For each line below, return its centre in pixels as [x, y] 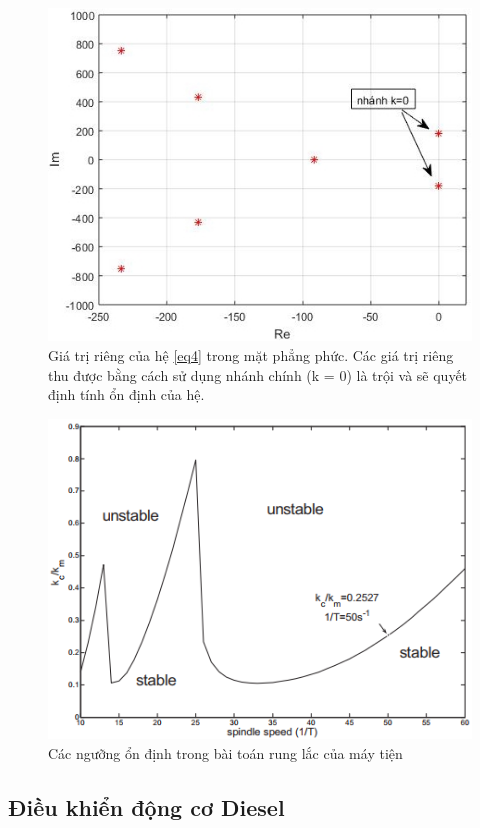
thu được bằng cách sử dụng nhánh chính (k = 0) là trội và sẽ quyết [258, 374]
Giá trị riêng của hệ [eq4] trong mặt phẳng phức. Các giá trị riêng [251, 355]
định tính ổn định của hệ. [126, 394]
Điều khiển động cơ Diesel [146, 806]
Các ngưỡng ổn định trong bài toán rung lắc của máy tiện [225, 752]
